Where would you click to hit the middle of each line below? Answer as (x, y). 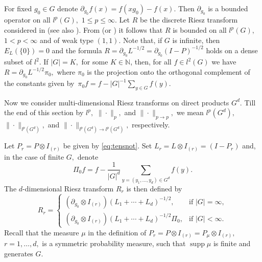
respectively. (151, 125)
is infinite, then (196, 40)
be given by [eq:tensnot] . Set (108, 146)
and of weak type (67, 40)
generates (19, 253)
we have (224, 62)
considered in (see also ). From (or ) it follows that (84, 30)
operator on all (27, 20)
